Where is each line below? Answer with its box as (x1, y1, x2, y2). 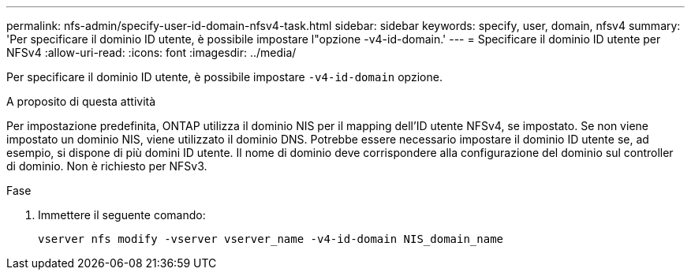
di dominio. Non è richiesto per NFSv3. (6, 159, 207, 173)
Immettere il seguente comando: (38, 208, 206, 222)
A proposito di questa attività (6, 95, 156, 108)
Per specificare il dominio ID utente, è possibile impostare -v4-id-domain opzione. (6, 70, 443, 84)
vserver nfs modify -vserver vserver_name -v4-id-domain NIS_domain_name (38, 233, 504, 245)
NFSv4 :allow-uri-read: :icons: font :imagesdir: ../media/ (6, 46, 297, 59)
